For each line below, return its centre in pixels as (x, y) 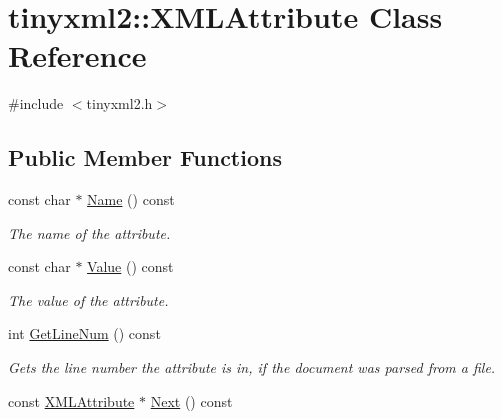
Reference (77, 55)
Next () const (191, 400)
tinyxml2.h (119, 103)
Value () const (130, 266)
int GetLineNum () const (84, 333)
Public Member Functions (145, 157)
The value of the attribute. (88, 299)
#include (36, 103)
